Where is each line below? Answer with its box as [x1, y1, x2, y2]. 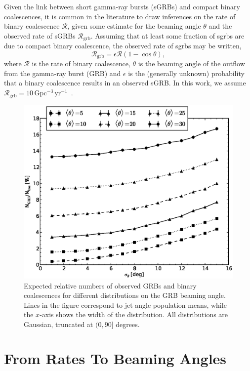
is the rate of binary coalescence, [32, 58, 130, 69]
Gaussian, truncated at [24, 319, 93, 330]
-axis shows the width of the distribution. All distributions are [40, 309, 228, 320]
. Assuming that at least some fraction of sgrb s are [90, 30, 245, 41]
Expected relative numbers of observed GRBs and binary [24, 280, 197, 290]
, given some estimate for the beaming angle [67, 21, 201, 31]
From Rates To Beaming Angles [4, 348, 227, 368]
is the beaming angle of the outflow [138, 58, 245, 69]
